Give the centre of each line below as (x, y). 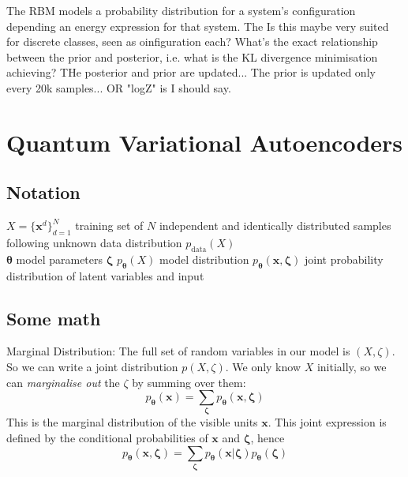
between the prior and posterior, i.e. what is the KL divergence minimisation (192, 56)
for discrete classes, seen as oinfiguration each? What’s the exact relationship (192, 41)
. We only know (263, 366)
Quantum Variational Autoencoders (205, 142)
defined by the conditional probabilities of (107, 438)
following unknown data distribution (94, 242)
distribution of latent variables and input (105, 275)
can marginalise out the (63, 382)
